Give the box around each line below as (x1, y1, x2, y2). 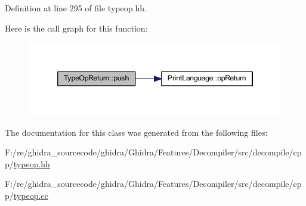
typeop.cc (13, 189, 48, 202)
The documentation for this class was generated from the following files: (5, 126, 268, 138)
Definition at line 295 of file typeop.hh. (5, 2, 147, 14)
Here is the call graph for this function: (5, 21, 148, 34)
